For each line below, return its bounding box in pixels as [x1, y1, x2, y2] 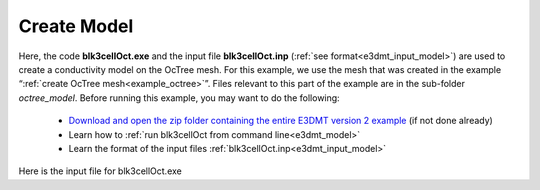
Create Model [18, 15, 134, 37]
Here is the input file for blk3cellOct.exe [18, 165, 182, 177]
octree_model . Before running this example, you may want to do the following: [18, 91, 340, 104]
